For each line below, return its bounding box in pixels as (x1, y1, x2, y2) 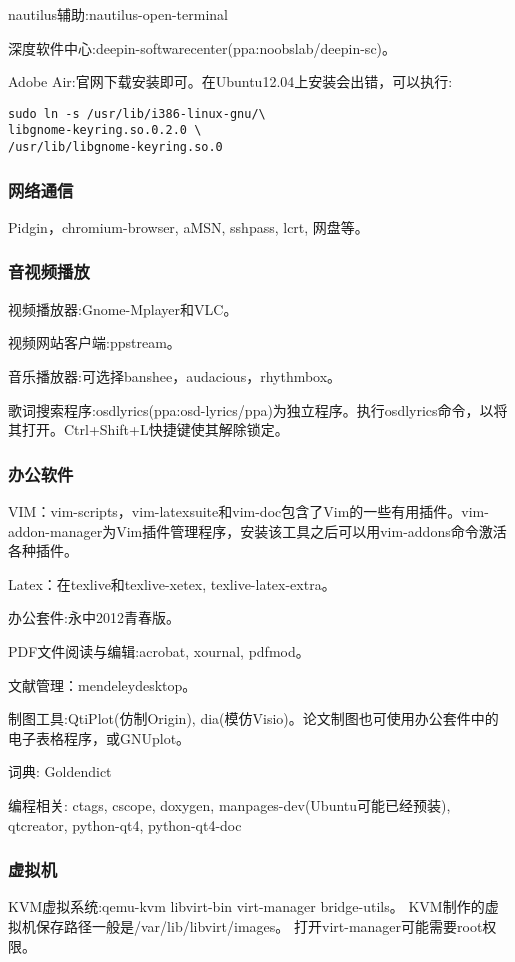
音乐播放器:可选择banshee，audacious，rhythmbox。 (8, 365, 342, 386)
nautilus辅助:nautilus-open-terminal (8, 4, 228, 24)
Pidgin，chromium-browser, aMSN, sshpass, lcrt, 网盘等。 (8, 216, 369, 237)
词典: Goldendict (8, 761, 112, 782)
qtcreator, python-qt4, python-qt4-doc (8, 814, 242, 835)
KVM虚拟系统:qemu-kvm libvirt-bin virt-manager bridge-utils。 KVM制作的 (8, 896, 485, 917)
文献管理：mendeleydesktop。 (8, 674, 197, 695)
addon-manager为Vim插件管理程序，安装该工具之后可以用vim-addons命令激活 (8, 520, 507, 541)
